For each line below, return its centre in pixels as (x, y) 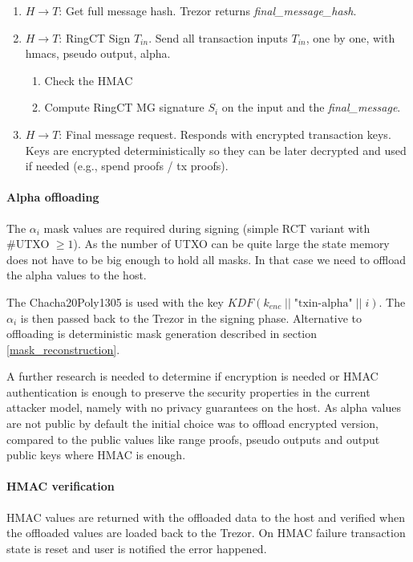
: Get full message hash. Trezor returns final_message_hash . (208, 10)
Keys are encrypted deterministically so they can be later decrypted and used (216, 150)
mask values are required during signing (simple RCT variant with (207, 228)
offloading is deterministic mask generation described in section (162, 334)
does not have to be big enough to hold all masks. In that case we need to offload (206, 259)
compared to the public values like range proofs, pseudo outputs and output (193, 439)
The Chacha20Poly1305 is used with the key (115, 301)
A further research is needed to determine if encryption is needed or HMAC (192, 376)
